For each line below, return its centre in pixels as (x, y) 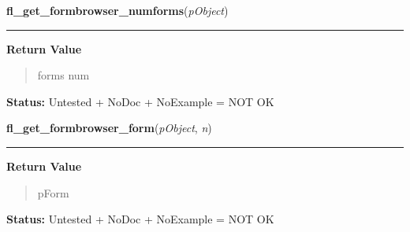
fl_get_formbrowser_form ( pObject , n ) (109, 128)
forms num (63, 75)
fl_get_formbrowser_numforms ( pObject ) (117, 10)
